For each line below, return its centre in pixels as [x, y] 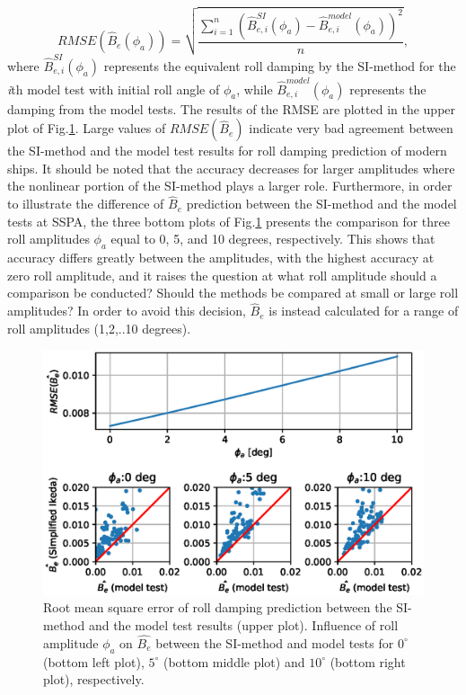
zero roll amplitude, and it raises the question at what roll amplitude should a [222, 275]
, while [255, 89]
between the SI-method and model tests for [275, 642]
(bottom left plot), [94, 661]
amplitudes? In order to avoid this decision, [127, 311]
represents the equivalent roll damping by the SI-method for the [280, 65]
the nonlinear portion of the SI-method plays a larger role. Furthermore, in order [230, 186]
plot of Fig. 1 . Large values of [87, 128]
